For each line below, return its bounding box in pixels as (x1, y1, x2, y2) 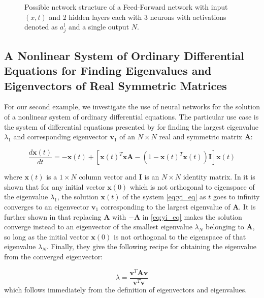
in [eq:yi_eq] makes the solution (142, 211, 242, 222)
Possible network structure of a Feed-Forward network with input (24, 2, 228, 12)
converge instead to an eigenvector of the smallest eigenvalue (4, 221, 192, 232)
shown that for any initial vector (4, 181, 105, 192)
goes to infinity (213, 191, 260, 202)
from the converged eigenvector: (4, 251, 103, 261)
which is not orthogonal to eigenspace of (129, 181, 255, 192)
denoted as (24, 21, 58, 32)
